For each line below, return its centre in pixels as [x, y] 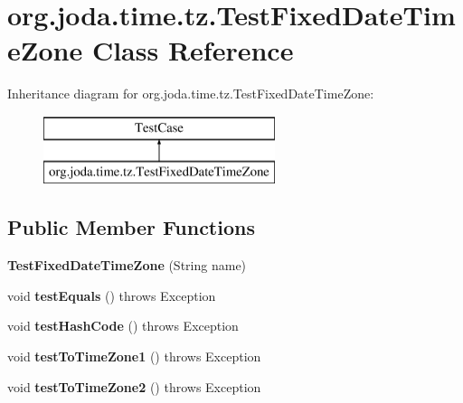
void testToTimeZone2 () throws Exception [134, 386]
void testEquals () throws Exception [112, 295]
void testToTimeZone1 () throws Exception [134, 356]
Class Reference [193, 50]
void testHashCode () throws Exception [123, 326]
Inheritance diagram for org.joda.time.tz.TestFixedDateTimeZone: [191, 94]
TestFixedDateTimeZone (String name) [127, 265]
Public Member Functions [131, 227]
